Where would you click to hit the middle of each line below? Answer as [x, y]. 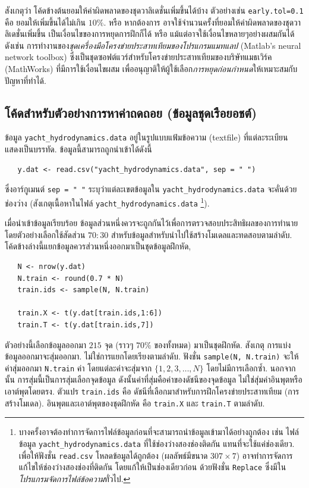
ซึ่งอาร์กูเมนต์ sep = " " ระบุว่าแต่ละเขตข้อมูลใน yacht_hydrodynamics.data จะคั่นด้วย [151, 189]
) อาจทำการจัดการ [264, 455]
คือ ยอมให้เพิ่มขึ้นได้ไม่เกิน [45, 22]
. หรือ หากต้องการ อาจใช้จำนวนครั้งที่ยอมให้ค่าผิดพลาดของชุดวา [202, 22]
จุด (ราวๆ [119, 344]
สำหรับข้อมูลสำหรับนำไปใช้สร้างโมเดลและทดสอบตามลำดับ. [201, 234]
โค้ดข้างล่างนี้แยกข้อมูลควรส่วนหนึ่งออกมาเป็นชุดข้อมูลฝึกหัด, [98, 246]
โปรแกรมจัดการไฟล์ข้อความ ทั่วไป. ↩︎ [75, 478]
